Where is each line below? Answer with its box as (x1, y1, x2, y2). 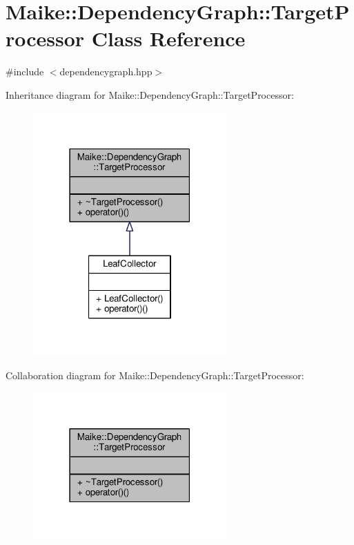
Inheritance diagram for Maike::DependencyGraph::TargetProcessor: (6, 87, 294, 102)
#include (6, 64, 44, 79)
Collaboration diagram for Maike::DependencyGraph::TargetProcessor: (6, 367, 304, 382)
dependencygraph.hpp (59, 64, 153, 79)
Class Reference (91, 24, 246, 52)
